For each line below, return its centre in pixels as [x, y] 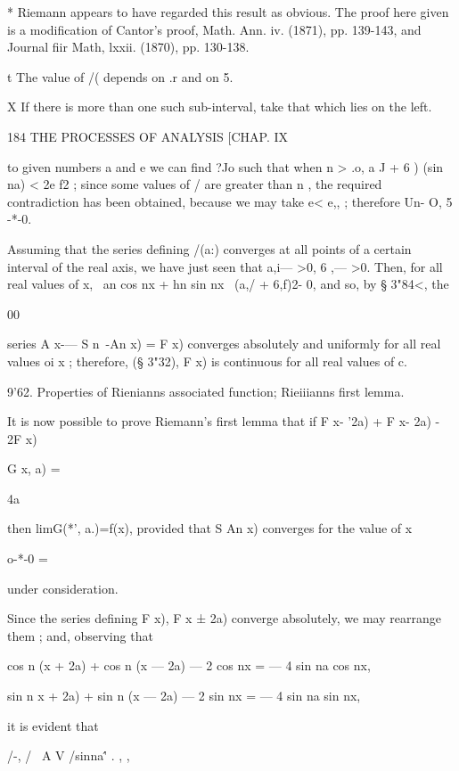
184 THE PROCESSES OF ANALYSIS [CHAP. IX [148, 136]
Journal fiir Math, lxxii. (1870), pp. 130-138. [128, 47]
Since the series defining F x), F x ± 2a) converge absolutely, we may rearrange [224, 618]
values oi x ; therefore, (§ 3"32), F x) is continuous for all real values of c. [207, 361]
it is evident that [53, 725]
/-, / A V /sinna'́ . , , [69, 755]
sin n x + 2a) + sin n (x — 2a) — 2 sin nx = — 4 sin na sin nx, [184, 696]
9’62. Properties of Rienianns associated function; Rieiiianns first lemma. [206, 391]
